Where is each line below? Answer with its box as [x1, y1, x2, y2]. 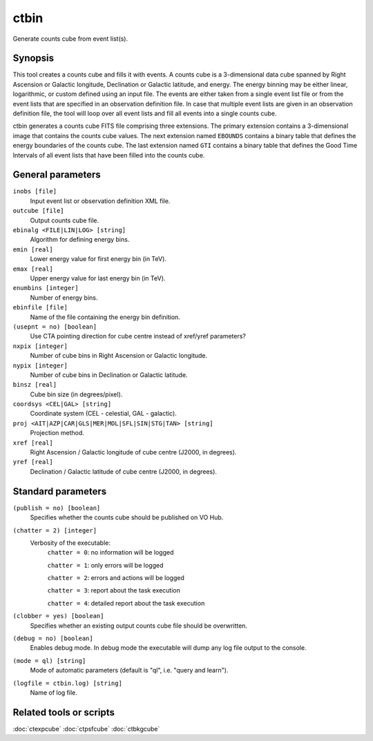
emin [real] [12, 245, 53, 253]
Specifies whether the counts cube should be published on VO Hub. [30, 513, 224, 521]
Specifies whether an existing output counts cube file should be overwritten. [30, 622, 248, 630]
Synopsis [12, 52, 55, 64]
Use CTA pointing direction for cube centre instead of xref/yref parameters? [30, 332, 247, 340]
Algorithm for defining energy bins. [30, 235, 130, 244]
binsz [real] [12, 381, 57, 389]
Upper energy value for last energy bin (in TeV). [30, 274, 166, 282]
